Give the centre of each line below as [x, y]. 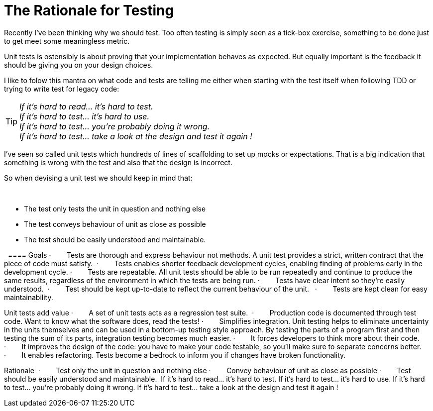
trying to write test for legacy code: [62, 89]
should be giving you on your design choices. [79, 65]
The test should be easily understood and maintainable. [115, 239]
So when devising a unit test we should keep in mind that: [98, 178]
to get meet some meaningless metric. [67, 41]
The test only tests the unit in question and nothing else [115, 208]
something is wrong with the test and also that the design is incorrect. [118, 162]
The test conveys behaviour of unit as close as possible [115, 224]
